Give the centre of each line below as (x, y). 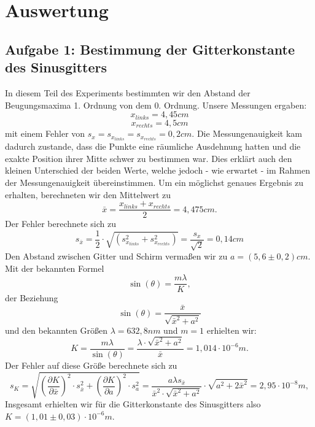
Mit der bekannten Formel (55, 268)
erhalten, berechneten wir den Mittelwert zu (88, 194)
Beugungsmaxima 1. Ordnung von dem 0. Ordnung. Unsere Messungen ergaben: (156, 105)
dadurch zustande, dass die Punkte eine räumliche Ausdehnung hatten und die (153, 146)
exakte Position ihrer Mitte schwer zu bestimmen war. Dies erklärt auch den (149, 158)
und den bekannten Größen (56, 330)
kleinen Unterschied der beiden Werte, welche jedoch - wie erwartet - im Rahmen (158, 170)
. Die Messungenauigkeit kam (247, 133)
